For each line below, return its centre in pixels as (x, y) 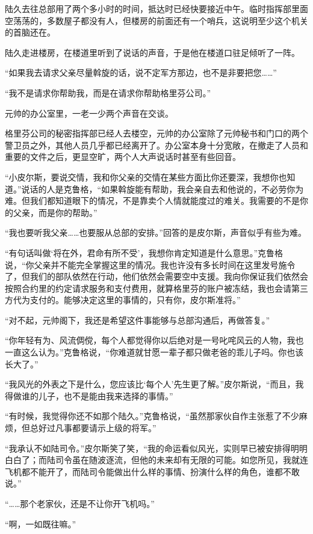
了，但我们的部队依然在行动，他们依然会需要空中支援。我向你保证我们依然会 (156, 276)
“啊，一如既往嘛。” (41, 523)
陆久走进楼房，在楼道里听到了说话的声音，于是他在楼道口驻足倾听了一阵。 (152, 52)
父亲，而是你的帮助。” (55, 212)
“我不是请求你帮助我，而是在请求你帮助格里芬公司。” (108, 92)
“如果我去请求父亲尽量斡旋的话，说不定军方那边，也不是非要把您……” (141, 72)
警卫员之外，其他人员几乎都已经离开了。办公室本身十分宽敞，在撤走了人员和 (156, 145)
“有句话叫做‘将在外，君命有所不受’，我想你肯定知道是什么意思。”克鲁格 (144, 252)
